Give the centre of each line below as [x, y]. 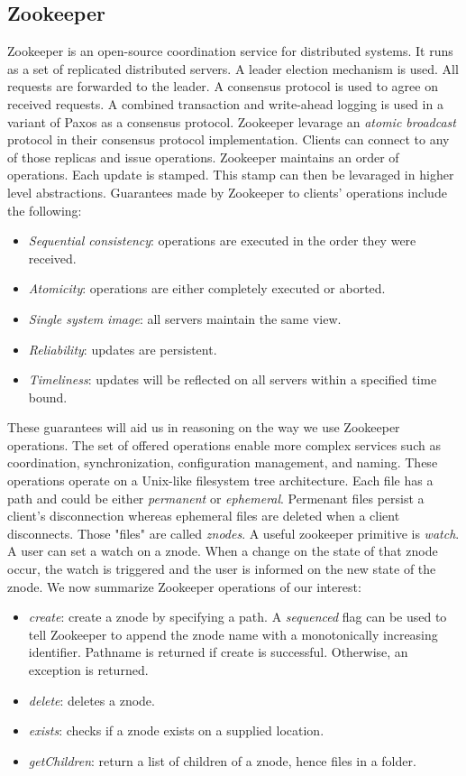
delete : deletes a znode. [91, 700]
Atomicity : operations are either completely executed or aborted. [207, 288]
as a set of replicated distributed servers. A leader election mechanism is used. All [233, 68]
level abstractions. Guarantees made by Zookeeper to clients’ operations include [227, 192]
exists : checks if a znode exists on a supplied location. [176, 730]
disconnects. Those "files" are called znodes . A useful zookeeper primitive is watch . [233, 533]
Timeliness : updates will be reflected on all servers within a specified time [233, 379]
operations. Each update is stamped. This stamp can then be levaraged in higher [231, 175]
